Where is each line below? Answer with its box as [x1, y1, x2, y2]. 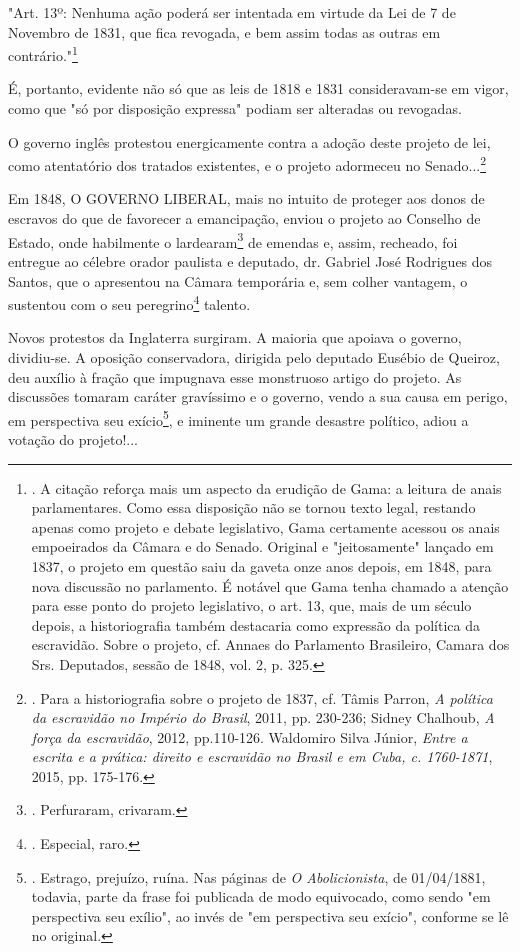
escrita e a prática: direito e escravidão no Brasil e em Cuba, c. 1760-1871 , [31, 746, 493, 767]
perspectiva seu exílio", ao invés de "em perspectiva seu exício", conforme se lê [31, 905, 509, 926]
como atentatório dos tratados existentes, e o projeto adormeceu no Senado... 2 [8, 152, 487, 175]
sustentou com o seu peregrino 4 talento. [8, 291, 251, 314]
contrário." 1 [8, 42, 78, 65]
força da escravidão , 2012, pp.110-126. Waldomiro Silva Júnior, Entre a [31, 726, 468, 747]
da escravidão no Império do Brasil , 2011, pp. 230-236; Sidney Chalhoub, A [31, 707, 495, 728]
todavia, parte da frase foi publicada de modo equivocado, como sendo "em [31, 886, 491, 907]
